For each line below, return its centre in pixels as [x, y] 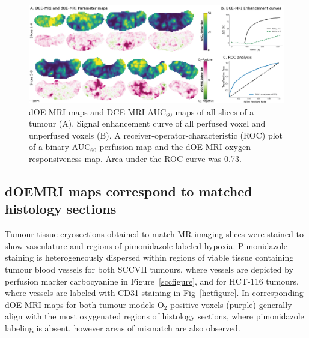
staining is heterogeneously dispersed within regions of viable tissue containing [149, 257]
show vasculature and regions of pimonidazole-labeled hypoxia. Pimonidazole [146, 245]
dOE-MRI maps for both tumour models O [84, 304]
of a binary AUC [60, 147]
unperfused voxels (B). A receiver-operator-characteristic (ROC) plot [156, 135]
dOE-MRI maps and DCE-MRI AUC [98, 111]
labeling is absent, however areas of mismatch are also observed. [123, 327]
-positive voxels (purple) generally [230, 304]
